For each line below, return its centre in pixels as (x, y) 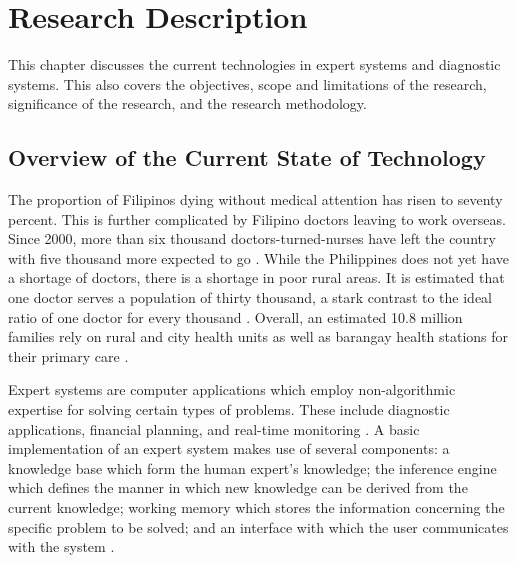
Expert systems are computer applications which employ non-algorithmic (232, 389)
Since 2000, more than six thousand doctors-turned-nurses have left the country (252, 238)
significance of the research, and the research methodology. (187, 103)
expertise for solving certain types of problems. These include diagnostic (229, 409)
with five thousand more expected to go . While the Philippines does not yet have (258, 257)
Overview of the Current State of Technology (247, 157)
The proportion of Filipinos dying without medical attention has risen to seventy (255, 199)
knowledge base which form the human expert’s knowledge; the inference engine (252, 467)
